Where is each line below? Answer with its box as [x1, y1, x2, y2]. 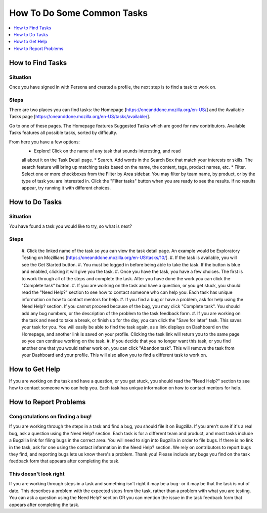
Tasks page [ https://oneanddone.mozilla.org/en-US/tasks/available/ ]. [9, 114, 151, 120]
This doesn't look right [9, 470, 65, 477]
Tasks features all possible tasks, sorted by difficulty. [9, 129, 117, 136]
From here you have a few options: [9, 139, 80, 145]
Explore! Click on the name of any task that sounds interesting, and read [34, 148, 181, 154]
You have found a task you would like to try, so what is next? [9, 223, 132, 229]
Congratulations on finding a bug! [9, 413, 92, 420]
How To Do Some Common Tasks [9, 7, 148, 18]
